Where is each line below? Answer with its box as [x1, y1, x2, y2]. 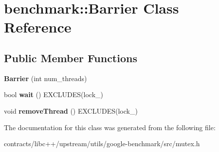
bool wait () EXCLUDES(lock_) [4, 89, 103, 100]
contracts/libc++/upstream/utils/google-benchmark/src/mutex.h [4, 138, 200, 149]
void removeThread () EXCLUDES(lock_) [4, 105, 138, 116]
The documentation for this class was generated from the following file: [4, 122, 216, 132]
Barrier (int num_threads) [4, 73, 87, 83]
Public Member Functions [4, 50, 137, 65]
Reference [4, 17, 72, 37]
